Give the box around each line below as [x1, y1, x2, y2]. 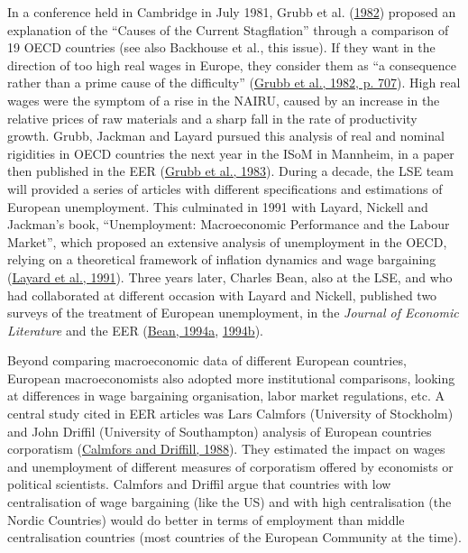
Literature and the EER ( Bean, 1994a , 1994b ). [7, 320, 263, 339]
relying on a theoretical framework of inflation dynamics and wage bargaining [7, 250, 436, 269]
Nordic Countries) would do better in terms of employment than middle [7, 510, 405, 529]
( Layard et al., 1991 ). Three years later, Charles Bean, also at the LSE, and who [7, 267, 453, 286]
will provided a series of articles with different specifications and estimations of [7, 179, 443, 198]
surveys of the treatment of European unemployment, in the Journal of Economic [7, 303, 459, 322]
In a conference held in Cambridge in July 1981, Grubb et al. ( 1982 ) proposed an [7, 3, 456, 21]
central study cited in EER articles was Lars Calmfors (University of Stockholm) [7, 404, 454, 423]
